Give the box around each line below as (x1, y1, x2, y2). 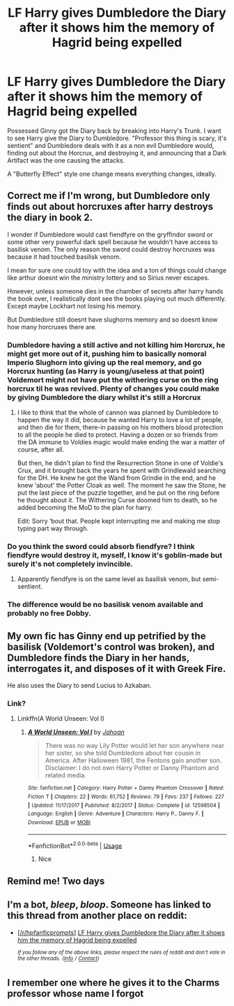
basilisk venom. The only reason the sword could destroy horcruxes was (7, 245, 215, 253)
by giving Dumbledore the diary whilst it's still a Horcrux (7, 392, 201, 402)
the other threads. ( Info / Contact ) (17, 955, 100, 962)
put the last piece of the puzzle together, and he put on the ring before (17, 488, 220, 497)
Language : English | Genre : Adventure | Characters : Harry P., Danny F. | (27, 811, 204, 818)
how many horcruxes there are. (7, 322, 97, 331)
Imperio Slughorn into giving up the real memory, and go (7, 357, 202, 367)
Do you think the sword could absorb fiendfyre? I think (7, 541, 195, 551)
